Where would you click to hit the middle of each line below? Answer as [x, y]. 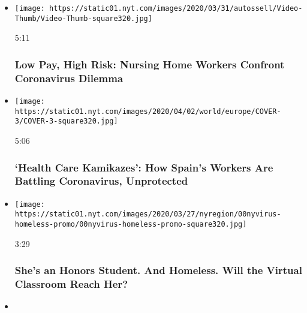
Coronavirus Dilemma [69, 78]
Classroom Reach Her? [71, 284]
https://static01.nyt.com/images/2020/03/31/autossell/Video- [176, 8]
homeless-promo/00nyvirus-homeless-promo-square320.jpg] [131, 225]
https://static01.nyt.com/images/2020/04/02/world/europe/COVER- [148, 111]
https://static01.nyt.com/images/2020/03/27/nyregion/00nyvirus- [148, 214]
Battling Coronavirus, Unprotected [101, 181]
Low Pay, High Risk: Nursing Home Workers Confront [150, 64]
